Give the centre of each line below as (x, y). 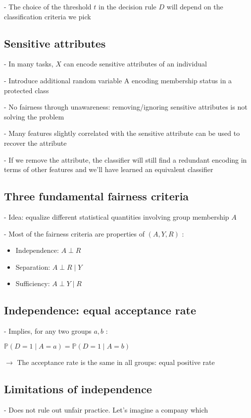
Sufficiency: (33, 283)
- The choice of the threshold (48, 6)
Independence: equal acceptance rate (100, 310)
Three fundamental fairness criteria (97, 196)
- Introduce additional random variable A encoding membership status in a (118, 80)
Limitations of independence (78, 388)
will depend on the (195, 6)
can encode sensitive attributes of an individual (135, 64)
